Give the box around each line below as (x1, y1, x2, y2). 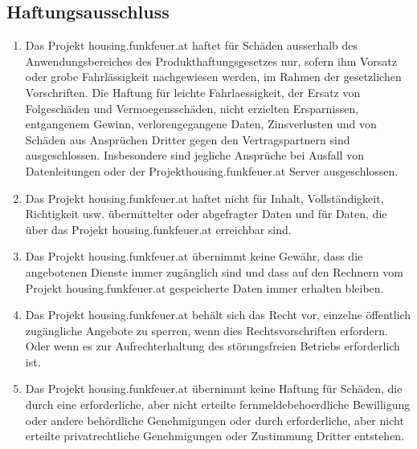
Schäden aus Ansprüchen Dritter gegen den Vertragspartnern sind (25, 131, 350, 148)
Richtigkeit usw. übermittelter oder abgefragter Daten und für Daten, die (25, 205, 387, 222)
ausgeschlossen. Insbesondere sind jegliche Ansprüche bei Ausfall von (25, 147, 364, 164)
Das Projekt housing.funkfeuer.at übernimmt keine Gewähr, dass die (25, 248, 363, 265)
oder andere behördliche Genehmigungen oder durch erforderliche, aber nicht (25, 411, 404, 428)
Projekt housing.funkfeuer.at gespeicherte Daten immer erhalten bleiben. (25, 279, 384, 296)
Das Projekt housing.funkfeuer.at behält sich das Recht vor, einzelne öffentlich (25, 306, 411, 323)
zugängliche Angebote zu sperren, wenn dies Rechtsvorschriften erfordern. (25, 322, 388, 338)
